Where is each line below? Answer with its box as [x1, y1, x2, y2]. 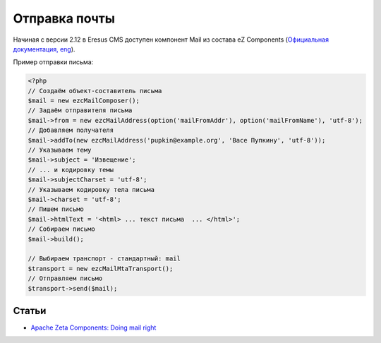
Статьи [13, 304, 47, 317]
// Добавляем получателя [28, 126, 114, 134]
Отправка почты [13, 11, 116, 26]
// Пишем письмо [28, 205, 85, 213]
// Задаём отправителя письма [28, 107, 133, 114]
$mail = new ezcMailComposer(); [28, 97, 140, 105]
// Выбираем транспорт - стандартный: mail [28, 255, 181, 263]
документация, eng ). [13, 44, 75, 53]
